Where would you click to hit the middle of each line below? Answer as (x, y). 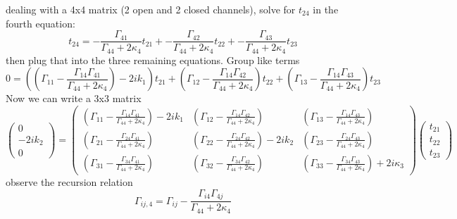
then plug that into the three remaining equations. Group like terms (153, 60)
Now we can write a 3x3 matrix (74, 98)
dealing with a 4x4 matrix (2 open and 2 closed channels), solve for (151, 9)
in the (326, 9)
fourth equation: (40, 23)
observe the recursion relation (69, 182)
